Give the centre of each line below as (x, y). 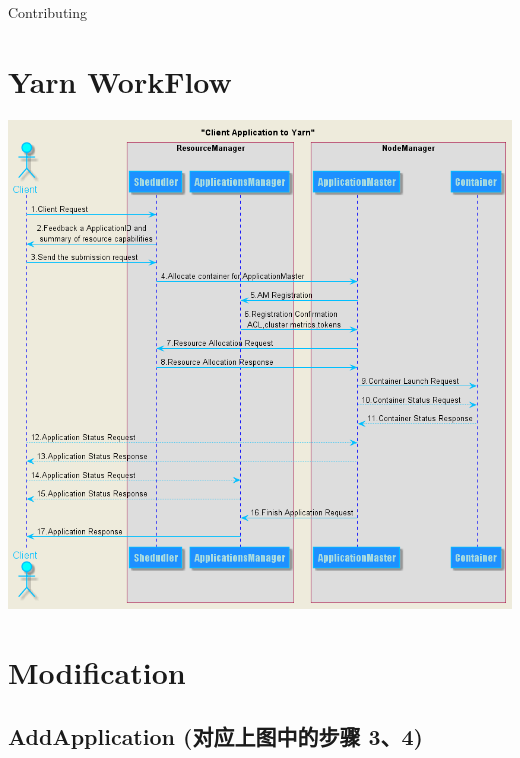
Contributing (48, 12)
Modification (97, 672)
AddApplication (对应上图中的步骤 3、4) (215, 735)
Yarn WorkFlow (120, 80)
